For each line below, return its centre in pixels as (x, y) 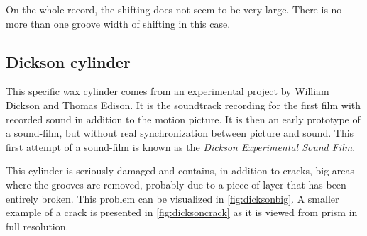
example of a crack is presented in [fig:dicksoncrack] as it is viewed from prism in (182, 212)
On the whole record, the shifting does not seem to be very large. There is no (174, 9)
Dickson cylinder (68, 61)
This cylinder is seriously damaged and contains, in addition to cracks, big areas (180, 170)
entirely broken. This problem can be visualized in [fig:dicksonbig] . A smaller (172, 198)
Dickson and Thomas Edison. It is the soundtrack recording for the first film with (183, 105)
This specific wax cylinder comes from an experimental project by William (168, 91)
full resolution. (37, 226)
